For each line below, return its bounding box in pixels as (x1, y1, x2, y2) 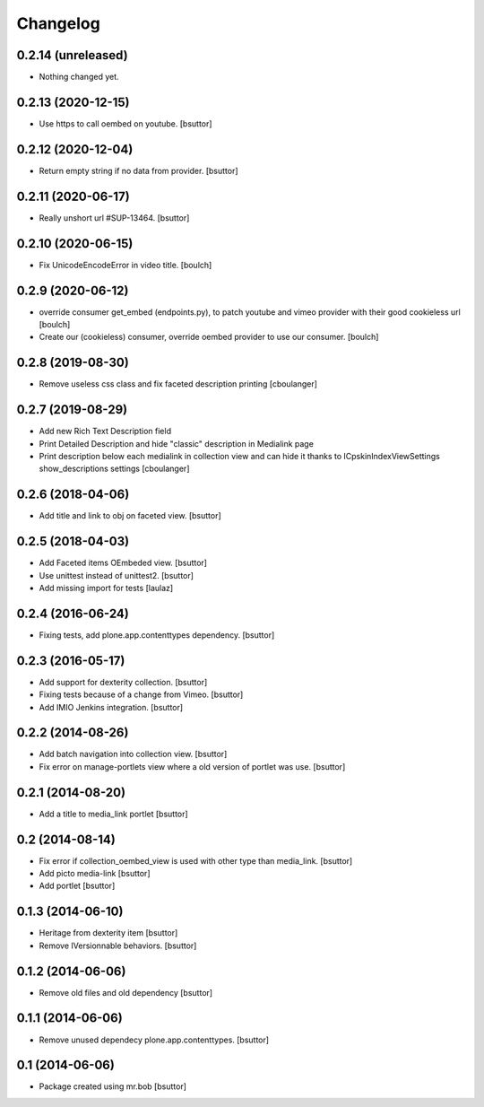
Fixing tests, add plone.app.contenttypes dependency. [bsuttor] (39, 629, 275, 641)
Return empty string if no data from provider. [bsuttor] (39, 165, 238, 176)
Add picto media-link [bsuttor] (39, 868, 151, 879)
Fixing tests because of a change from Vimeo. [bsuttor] (39, 689, 244, 700)
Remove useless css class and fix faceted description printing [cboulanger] (39, 379, 318, 389)
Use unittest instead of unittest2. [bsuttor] (39, 570, 194, 580)
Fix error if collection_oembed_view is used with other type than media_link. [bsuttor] (39, 855, 353, 866)
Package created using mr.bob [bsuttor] (39, 1081, 187, 1092)
